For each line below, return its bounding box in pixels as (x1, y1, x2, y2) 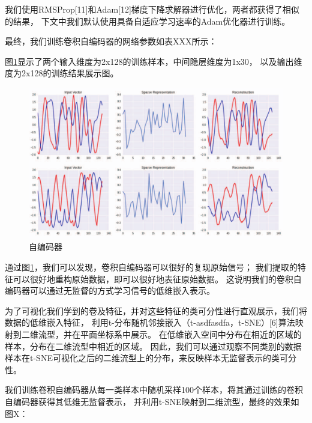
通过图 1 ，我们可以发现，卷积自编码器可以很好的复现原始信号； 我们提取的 (5, 261, 298, 273)
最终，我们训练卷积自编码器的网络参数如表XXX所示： (5, 35, 217, 47)
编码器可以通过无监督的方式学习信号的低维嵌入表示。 (5, 284, 215, 297)
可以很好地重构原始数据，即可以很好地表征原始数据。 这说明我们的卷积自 (13, 272, 302, 285)
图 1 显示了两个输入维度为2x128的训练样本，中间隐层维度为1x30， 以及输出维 (5, 55, 302, 67)
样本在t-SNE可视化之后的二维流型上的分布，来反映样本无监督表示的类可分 (5, 351, 296, 364)
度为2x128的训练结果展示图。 (5, 67, 119, 79)
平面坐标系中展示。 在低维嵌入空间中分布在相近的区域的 (80, 328, 302, 341)
